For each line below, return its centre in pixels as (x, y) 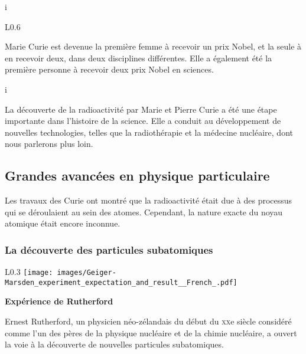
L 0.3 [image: (29, 272)
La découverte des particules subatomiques (109, 249)
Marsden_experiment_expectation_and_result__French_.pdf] (121, 282)
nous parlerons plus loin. (49, 144)
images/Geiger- (87, 273)
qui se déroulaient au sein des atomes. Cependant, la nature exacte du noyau (144, 212)
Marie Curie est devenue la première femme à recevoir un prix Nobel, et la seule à (153, 46)
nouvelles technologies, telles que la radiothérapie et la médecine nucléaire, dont (149, 132)
